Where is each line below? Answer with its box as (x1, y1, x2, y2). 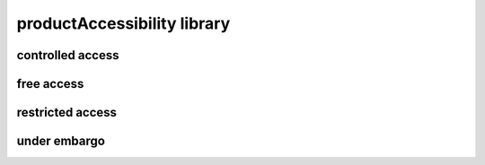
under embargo (16, 134, 105, 149)
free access (16, 76, 84, 91)
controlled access (16, 48, 119, 63)
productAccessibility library (16, 13, 231, 33)
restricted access (16, 105, 117, 120)
